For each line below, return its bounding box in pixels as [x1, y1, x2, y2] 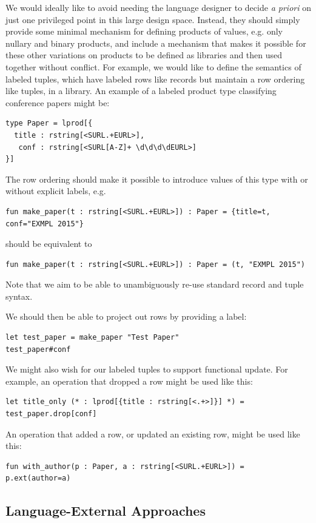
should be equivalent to [5, 237, 92, 250]
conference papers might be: [5, 96, 110, 109]
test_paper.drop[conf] [5, 410, 97, 419]
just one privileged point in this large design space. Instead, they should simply [5, 13, 300, 25]
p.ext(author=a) [5, 474, 71, 483]
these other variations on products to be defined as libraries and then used [5, 49, 283, 61]
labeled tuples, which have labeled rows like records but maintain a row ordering [5, 72, 305, 85]
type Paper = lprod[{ [5, 119, 93, 128]
